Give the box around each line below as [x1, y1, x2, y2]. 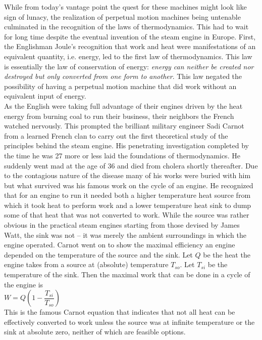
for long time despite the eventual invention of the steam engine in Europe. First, [4, 31, 256, 41]
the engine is [4, 279, 43, 289]
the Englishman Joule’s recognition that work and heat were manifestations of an [4, 41, 256, 52]
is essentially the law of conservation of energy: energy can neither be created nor [4, 61, 254, 71]
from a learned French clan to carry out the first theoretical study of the [4, 130, 228, 141]
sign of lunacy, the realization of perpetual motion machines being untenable [4, 11, 241, 22]
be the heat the [203, 249, 250, 260]
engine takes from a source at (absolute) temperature [4, 259, 169, 270]
